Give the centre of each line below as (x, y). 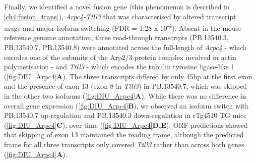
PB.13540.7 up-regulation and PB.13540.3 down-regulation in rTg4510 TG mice (125, 115)
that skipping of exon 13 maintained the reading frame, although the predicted (124, 135)
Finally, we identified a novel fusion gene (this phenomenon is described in (117, 6)
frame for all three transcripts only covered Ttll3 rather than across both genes (124, 144)
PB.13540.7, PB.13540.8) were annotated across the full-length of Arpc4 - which (126, 47)
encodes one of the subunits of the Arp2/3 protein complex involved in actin (120, 57)
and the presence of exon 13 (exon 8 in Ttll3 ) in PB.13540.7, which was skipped (126, 86)
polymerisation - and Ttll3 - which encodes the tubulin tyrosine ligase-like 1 (119, 67)
